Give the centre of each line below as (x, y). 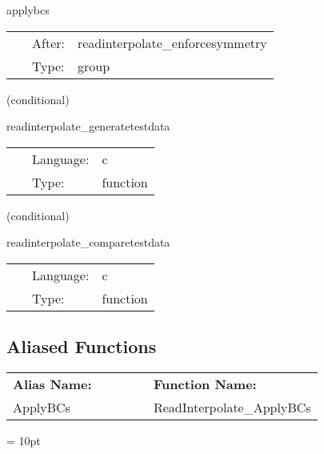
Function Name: (205, 384)
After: (48, 42)
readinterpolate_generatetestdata (88, 126)
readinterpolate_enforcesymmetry (172, 42)
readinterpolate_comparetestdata (88, 242)
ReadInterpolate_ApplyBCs (232, 408)
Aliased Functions (82, 346)
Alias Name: (52, 384)
